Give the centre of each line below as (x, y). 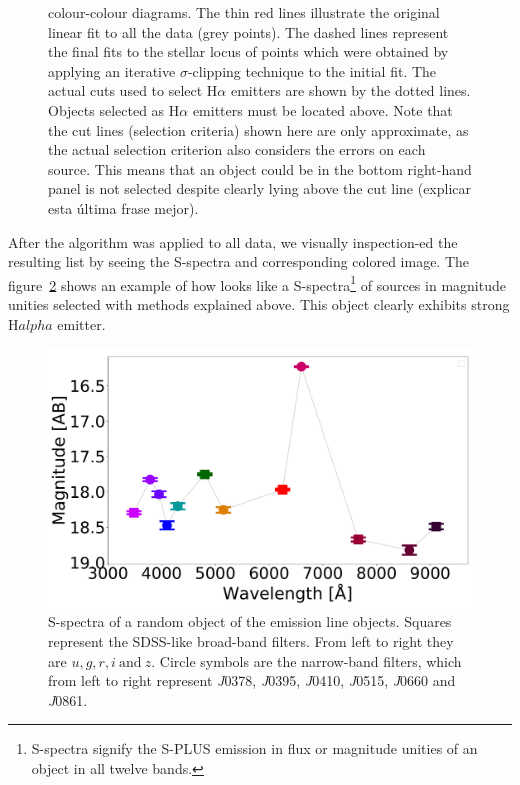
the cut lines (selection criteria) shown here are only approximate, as (258, 129)
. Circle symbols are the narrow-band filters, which (306, 660)
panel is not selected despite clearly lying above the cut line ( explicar (260, 188)
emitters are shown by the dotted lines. (350, 90)
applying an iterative (112, 70)
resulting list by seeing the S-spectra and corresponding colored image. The (239, 261)
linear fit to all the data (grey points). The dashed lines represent (248, 31)
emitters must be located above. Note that (322, 109)
